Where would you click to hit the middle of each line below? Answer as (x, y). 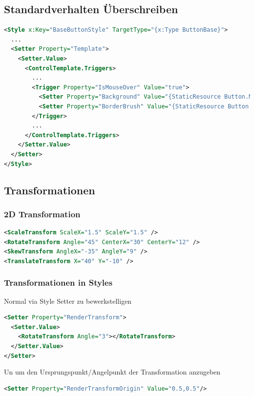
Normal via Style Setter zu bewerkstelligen (68, 301)
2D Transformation (42, 214)
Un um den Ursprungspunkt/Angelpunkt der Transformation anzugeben (112, 372)
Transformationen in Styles (58, 282)
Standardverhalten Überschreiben (91, 9)
